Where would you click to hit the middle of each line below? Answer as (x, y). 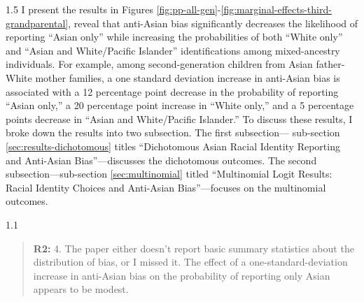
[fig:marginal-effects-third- (276, 9)
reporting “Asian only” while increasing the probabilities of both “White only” (174, 37)
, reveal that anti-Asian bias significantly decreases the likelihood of (213, 23)
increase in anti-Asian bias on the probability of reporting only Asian (182, 275)
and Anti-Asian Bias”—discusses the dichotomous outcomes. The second (161, 160)
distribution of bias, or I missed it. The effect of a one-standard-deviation (190, 262)
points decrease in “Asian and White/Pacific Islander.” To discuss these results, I (179, 118)
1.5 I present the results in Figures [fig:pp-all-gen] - (113, 9)
